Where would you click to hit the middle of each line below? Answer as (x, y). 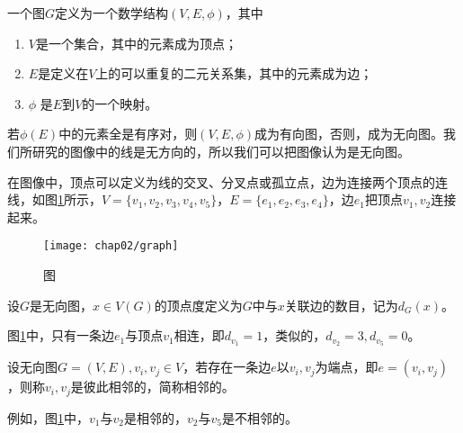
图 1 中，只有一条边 (61, 335)
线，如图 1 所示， (54, 199)
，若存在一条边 (227, 367)
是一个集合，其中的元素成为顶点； (136, 43)
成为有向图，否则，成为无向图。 (348, 134)
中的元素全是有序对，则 (128, 134)
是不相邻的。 (259, 417)
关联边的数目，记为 (341, 305)
